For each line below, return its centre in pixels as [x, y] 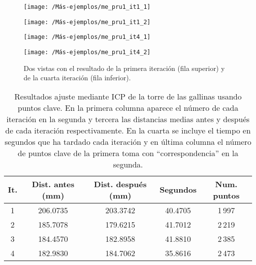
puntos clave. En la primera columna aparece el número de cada [128, 107]
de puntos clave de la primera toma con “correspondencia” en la [128, 153]
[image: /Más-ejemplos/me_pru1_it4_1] [87, 37]
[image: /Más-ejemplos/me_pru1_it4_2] [87, 52]
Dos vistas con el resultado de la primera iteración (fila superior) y [124, 68]
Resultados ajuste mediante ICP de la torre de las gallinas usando [128, 96]
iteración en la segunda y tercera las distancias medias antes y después [128, 119]
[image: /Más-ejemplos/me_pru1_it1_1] [87, 7]
